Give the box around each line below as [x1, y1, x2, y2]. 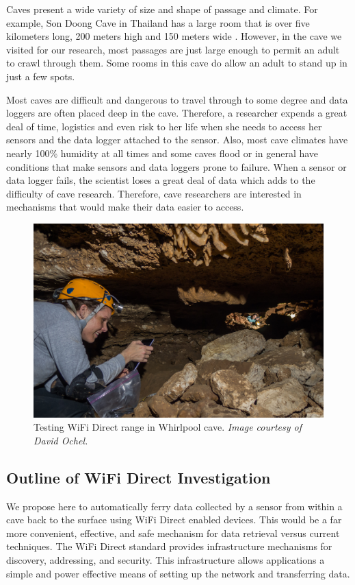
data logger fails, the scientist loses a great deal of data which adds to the [6, 173, 315, 187]
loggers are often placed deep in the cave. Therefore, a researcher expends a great [6, 106, 347, 120]
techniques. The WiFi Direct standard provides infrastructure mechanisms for [6, 539, 332, 553]
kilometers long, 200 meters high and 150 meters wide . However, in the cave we [6, 29, 342, 43]
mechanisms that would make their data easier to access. [6, 200, 244, 214]
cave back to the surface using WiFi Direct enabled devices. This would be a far [6, 512, 342, 527]
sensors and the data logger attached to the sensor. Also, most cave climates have [6, 132, 348, 147]
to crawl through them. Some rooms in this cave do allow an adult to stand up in [6, 56, 347, 70]
